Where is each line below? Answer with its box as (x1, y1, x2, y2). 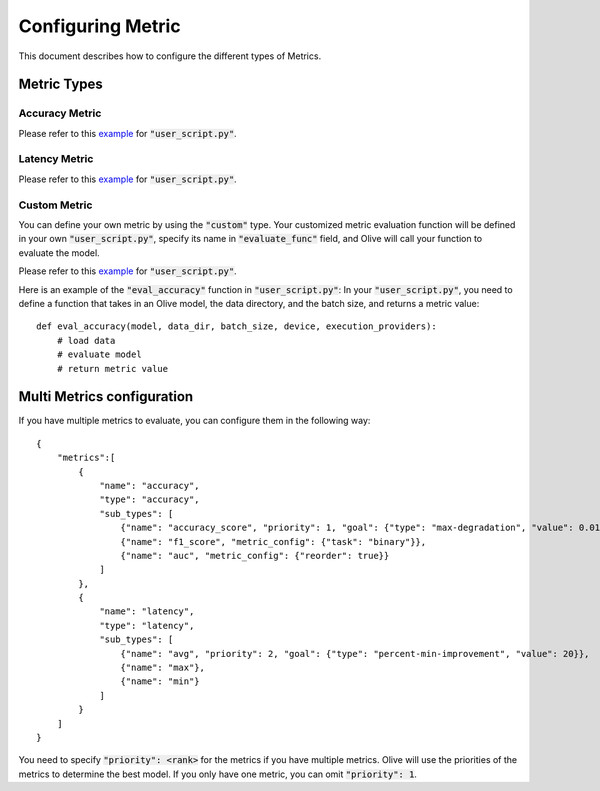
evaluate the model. (18, 246, 100, 259)
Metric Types (18, 76, 104, 93)
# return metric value (56, 363, 169, 374)
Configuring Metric (18, 15, 181, 37)
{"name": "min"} (120, 676, 200, 687)
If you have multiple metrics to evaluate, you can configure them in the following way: (18, 415, 371, 427)
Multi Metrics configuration (18, 388, 194, 405)
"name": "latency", (99, 606, 195, 617)
